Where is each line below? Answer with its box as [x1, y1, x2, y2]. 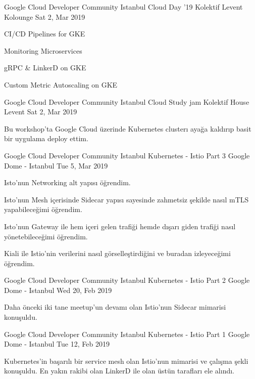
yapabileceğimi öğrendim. [4, 204, 82, 215]
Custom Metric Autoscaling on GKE [4, 79, 118, 90]
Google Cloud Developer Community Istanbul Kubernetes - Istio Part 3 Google [4, 150, 250, 160]
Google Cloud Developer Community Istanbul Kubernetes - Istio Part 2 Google [4, 275, 250, 285]
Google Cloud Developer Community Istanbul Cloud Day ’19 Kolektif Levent [4, 2, 243, 12]
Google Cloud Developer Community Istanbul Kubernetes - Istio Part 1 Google [4, 328, 250, 339]
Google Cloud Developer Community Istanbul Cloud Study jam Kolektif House [4, 96, 249, 107]
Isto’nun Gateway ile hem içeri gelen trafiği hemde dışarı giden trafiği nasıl [4, 221, 236, 231]
